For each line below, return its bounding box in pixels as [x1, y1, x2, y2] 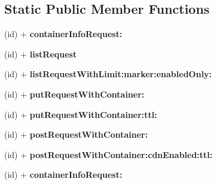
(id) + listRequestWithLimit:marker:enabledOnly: [4, 68, 212, 80]
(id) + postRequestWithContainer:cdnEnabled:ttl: [4, 148, 213, 160]
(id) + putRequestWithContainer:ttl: [4, 108, 157, 120]
